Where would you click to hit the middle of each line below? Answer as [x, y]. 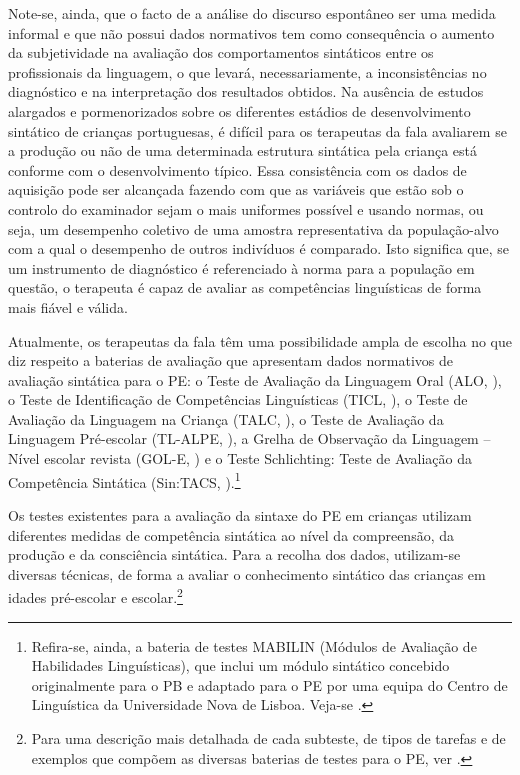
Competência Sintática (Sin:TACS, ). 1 [124, 480]
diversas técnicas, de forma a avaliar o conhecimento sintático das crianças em [247, 573]
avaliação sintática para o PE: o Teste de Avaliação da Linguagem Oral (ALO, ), [255, 379]
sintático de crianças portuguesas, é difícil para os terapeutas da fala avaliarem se [257, 130]
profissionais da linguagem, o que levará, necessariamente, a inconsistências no [247, 71]
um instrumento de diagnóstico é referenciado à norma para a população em [241, 267]
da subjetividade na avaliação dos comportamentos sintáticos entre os [221, 52]
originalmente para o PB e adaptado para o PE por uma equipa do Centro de [269, 684]
